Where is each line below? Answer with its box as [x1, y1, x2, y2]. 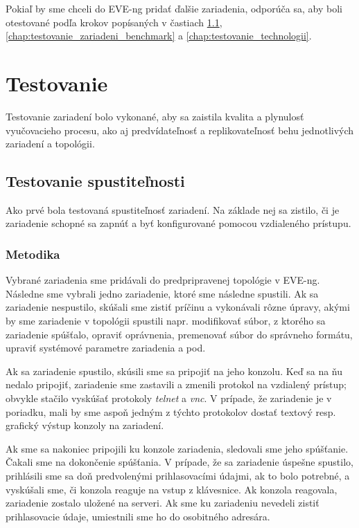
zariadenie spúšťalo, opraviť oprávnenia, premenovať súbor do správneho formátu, [6, 327, 353, 341]
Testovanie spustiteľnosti [6, 170, 185, 192]
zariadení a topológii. [6, 136, 95, 151]
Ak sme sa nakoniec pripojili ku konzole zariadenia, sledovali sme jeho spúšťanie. [6, 441, 349, 455]
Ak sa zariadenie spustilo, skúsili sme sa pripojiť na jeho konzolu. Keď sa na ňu [6, 363, 343, 378]
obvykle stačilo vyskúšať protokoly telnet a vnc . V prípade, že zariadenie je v [6, 391, 332, 406]
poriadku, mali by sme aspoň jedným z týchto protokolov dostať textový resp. [6, 404, 336, 419]
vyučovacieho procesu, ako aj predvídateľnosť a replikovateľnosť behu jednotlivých [6, 122, 354, 137]
